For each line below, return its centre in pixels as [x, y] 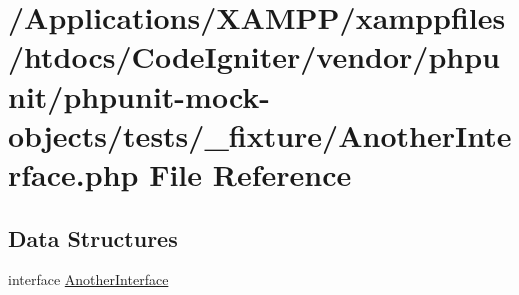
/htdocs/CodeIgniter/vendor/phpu [254, 56]
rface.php [73, 173]
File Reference [250, 173]
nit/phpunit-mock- [139, 95]
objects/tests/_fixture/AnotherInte [260, 134]
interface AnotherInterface [88, 279]
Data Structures [93, 237]
